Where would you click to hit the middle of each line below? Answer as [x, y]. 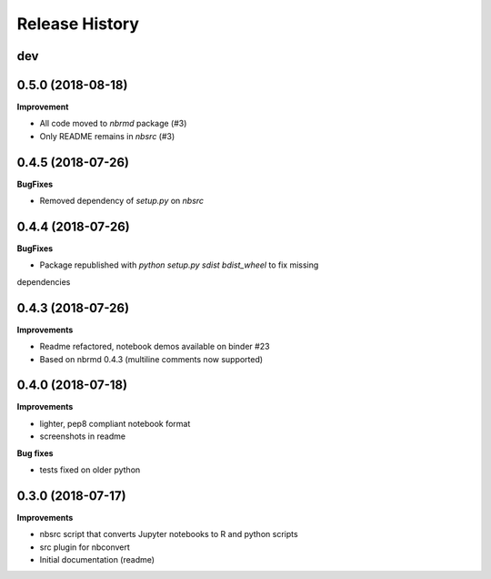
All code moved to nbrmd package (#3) [113, 124]
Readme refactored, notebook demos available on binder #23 [155, 347]
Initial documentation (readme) [97, 560]
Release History [78, 24]
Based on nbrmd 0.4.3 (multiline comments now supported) [151, 359]
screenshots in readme [83, 436]
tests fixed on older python [90, 470]
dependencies [44, 281]
